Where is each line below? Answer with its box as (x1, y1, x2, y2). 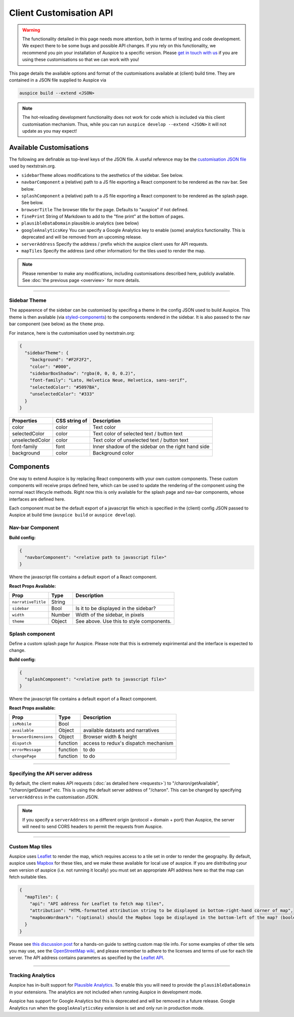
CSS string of (55, 417, 88, 424)
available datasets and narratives (83, 727, 159, 734)
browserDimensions (12, 734, 53, 739)
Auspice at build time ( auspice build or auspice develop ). (9, 512, 137, 518)
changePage (12, 753, 37, 759)
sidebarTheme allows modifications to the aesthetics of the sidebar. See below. (21, 172, 184, 178)
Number (51, 612, 71, 619)
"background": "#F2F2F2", (29, 357, 92, 363)
